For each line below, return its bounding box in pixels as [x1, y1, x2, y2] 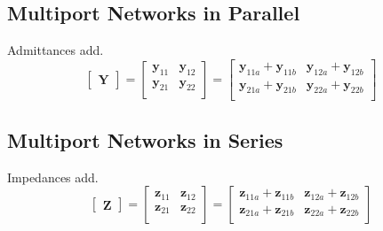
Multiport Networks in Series [7, 126, 283, 153]
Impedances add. [7, 167, 99, 186]
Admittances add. [7, 41, 104, 59]
